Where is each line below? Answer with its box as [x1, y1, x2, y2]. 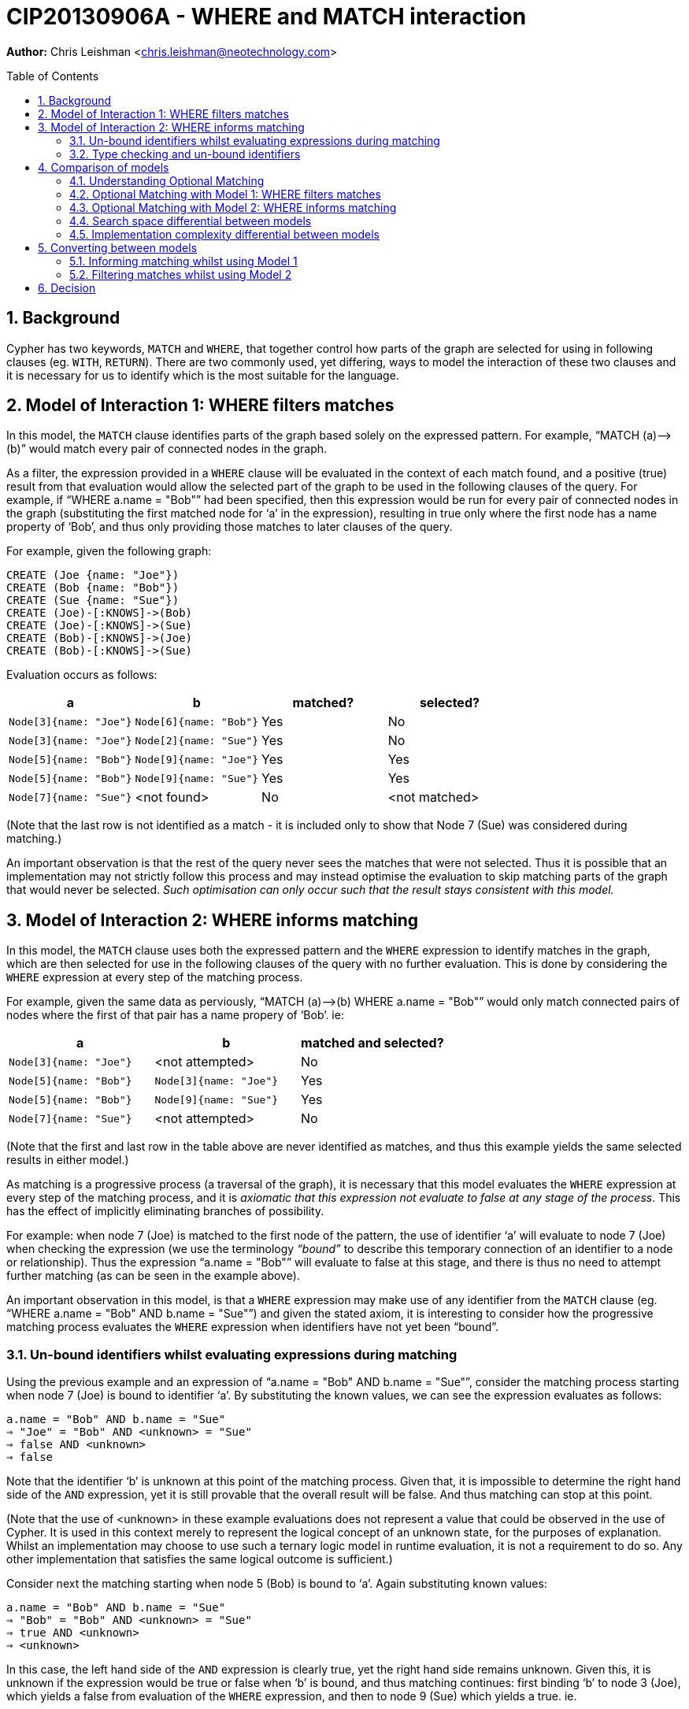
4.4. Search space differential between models [69, 213, 312, 228]
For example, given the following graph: [6, 544, 212, 558]
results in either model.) [6, 1153, 129, 1167]
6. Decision [38, 280, 96, 295]
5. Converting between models [38, 240, 198, 254]
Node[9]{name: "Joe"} [135, 753, 259, 766]
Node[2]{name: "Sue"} [135, 734, 259, 747]
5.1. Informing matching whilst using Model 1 [69, 254, 298, 268]
